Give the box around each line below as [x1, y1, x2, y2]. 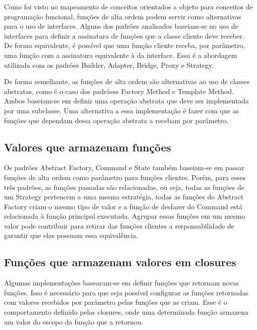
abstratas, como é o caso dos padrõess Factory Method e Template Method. [4, 86, 234, 96]
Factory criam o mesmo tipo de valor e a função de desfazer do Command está [4, 201, 243, 211]
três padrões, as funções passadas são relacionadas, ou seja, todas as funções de [4, 182, 245, 192]
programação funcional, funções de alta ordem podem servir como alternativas [4, 11, 242, 21]
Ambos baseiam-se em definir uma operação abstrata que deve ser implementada [4, 95, 249, 106]
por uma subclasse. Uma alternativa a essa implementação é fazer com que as [4, 105, 239, 115]
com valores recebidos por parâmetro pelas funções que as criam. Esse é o [4, 297, 227, 307]
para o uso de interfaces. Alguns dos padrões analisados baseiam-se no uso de [4, 21, 238, 31]
